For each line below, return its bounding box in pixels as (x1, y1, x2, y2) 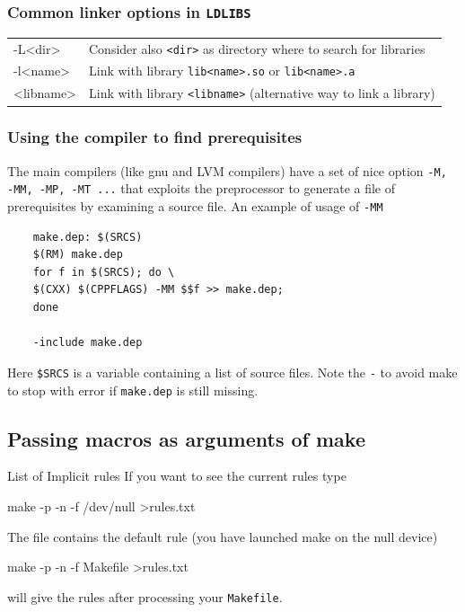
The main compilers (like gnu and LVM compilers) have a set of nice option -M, (7, 161, 447, 180)
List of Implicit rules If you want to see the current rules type (7, 466, 347, 485)
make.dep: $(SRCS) (32, 230, 143, 244)
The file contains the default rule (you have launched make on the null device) (7, 527, 438, 545)
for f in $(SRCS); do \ (32, 265, 175, 279)
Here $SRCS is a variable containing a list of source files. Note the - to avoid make (7, 362, 458, 381)
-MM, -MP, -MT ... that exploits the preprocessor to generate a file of (7, 179, 396, 198)
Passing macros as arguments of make (7, 424, 365, 452)
